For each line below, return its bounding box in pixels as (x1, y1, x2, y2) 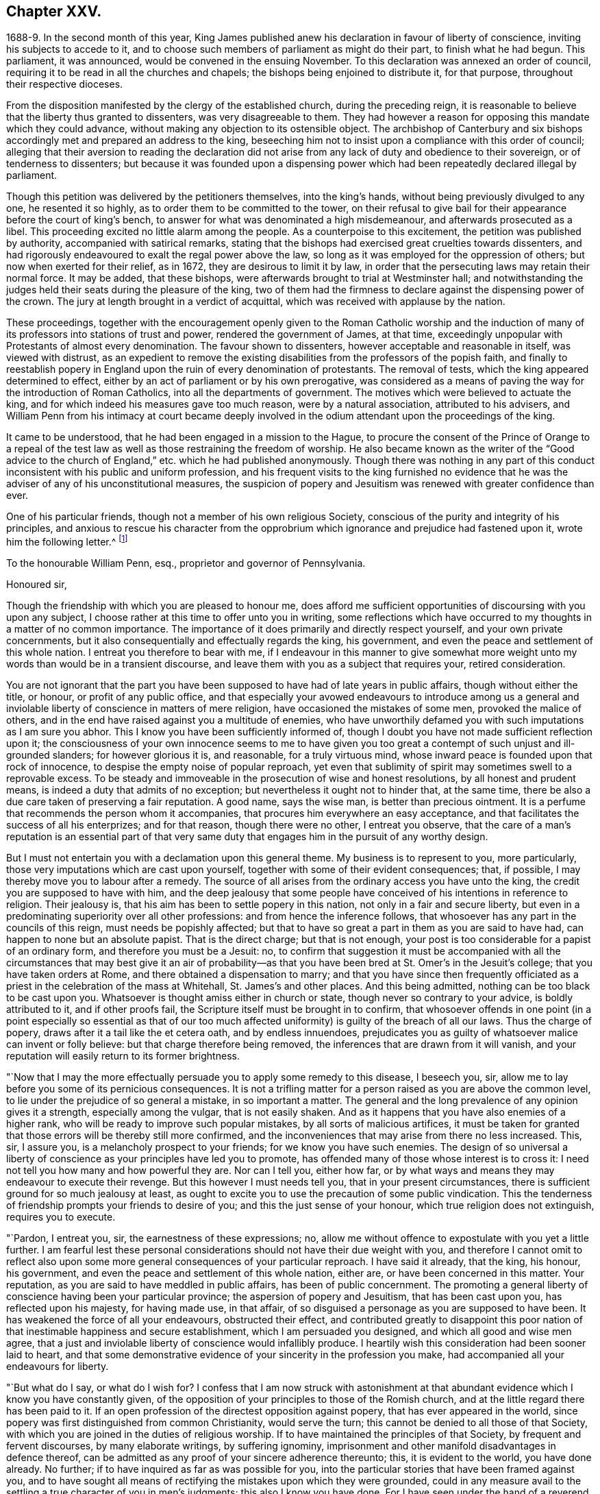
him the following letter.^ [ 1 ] (6, 534, 128, 548)
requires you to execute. (6, 1211, 116, 1223)
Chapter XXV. (6, 3, 102, 20)
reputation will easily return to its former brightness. (6, 1050, 240, 1062)
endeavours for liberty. (6, 1360, 109, 1373)
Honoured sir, (6, 578, 67, 591)
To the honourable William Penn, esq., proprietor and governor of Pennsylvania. (6, 557, 366, 570)
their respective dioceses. (6, 78, 123, 90)
